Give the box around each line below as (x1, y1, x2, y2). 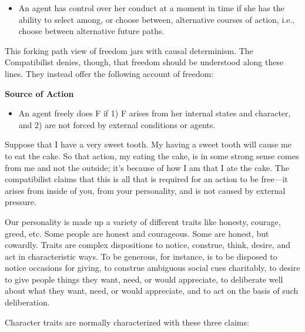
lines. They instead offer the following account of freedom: (5, 67, 214, 79)
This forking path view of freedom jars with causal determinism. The (5, 44, 253, 56)
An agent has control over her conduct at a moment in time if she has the (18, 2, 284, 14)
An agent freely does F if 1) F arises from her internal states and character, (18, 107, 291, 119)
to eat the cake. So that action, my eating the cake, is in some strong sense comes (5, 149, 299, 162)
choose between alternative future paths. (18, 25, 165, 37)
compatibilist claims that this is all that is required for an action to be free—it (5, 173, 288, 185)
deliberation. (5, 296, 50, 308)
